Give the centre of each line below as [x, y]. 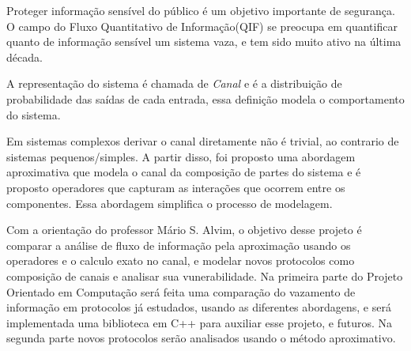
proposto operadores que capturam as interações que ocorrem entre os [176, 187]
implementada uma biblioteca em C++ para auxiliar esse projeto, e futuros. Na [200, 322]
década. [25, 57]
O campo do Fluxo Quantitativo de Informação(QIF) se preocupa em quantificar [202, 26]
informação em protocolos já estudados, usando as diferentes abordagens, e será [199, 307]
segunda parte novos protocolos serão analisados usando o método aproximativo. [201, 338]
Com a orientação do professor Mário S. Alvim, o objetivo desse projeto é [184, 230]
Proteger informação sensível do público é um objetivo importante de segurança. [201, 10]
